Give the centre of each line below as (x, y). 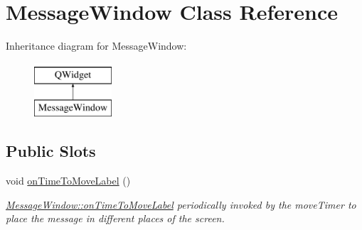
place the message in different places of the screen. (115, 218)
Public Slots (51, 151)
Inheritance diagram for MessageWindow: (96, 46)
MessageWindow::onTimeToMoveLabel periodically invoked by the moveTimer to (181, 204)
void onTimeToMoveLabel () (68, 181)
